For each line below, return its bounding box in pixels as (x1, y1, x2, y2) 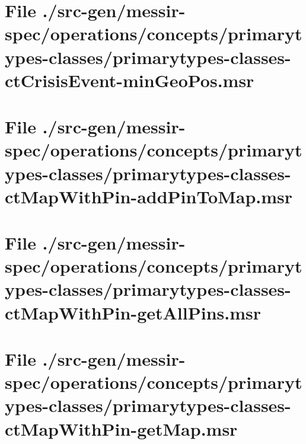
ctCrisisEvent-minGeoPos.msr (5, 68, 254, 92)
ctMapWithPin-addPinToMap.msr (5, 184, 293, 208)
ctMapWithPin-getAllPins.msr (5, 300, 261, 324)
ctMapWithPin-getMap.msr (5, 416, 238, 440)
